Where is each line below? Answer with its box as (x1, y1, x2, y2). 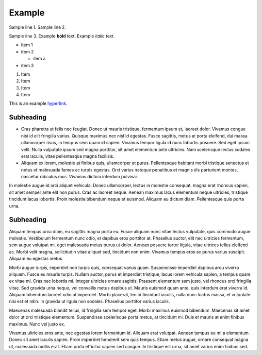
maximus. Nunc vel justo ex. (9, 321, 65, 327)
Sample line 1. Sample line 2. (9, 24, 66, 30)
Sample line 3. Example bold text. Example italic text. (9, 33, 115, 39)
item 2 (21, 49, 34, 54)
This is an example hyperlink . (9, 101, 67, 106)
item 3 (21, 62, 34, 68)
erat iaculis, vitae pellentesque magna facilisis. (21, 153, 115, 159)
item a (33, 56, 46, 62)
